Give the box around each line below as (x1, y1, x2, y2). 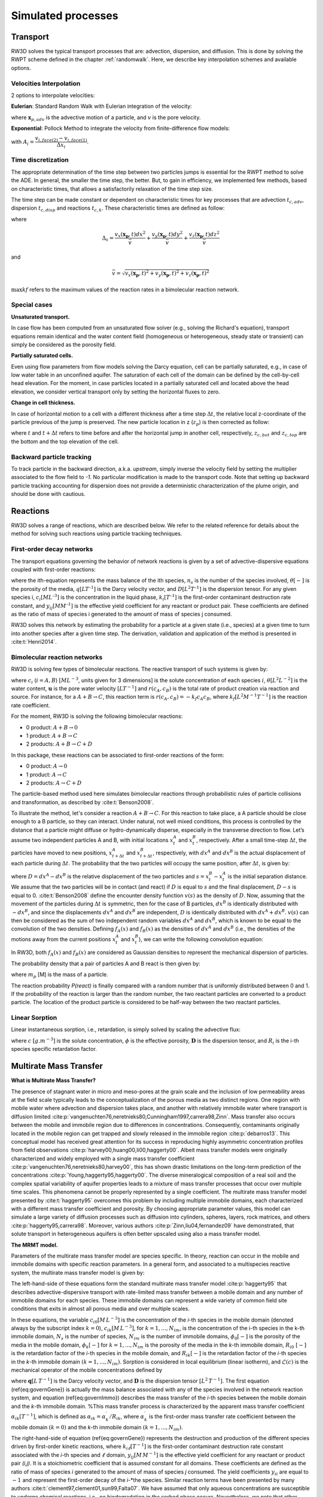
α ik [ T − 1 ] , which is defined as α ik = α (11, 1412, 106, 1422)
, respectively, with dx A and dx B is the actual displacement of (153, 848, 306, 856)
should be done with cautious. (11, 490, 86, 498)
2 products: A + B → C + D (26, 740, 93, 748)
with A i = (11, 138, 35, 147)
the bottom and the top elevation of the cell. (11, 438, 119, 445)
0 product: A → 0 (26, 762, 68, 769)
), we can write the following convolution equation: (138, 935, 263, 943)
